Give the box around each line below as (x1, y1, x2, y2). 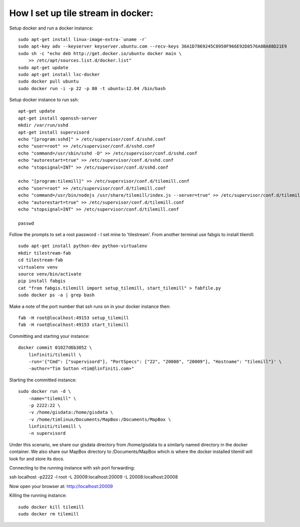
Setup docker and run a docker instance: (9, 25, 93, 31)
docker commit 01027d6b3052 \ (18, 345, 92, 350)
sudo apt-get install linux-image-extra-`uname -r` (18, 37, 147, 42)
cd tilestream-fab (18, 257, 63, 263)
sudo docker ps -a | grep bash (18, 292, 95, 298)
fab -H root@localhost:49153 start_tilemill (18, 322, 129, 328)
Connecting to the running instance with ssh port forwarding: (9, 465, 135, 471)
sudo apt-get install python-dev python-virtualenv (18, 243, 147, 249)
